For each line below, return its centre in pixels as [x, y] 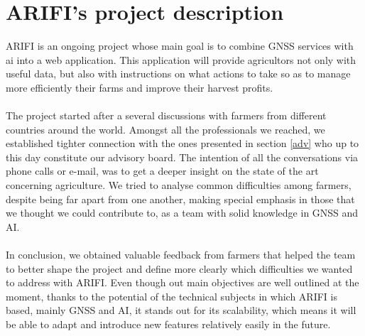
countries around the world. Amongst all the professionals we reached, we [165, 129]
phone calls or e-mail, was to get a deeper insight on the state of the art [162, 171]
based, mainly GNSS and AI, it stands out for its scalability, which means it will [181, 310]
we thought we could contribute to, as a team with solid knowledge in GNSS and [182, 213]
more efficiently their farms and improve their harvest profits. [140, 87]
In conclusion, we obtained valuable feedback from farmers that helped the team [181, 255]
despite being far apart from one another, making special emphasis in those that [180, 199]
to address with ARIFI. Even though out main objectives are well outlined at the [182, 282]
